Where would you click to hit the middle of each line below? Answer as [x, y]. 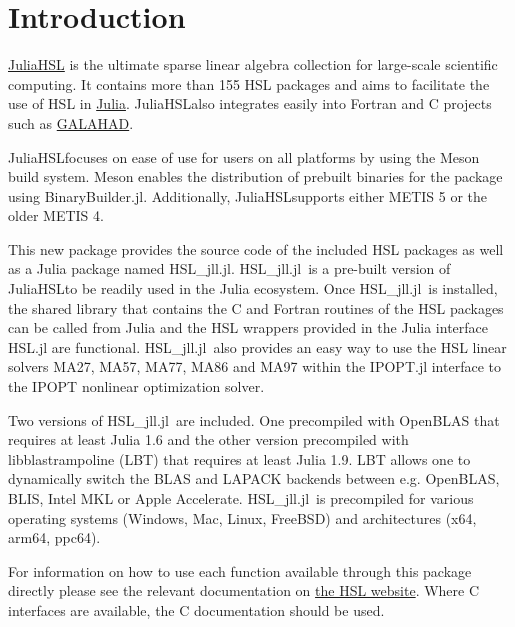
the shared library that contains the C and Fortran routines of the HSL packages [256, 307]
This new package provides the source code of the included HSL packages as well [256, 248]
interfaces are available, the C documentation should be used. [196, 609]
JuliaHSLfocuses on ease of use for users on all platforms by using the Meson [244, 156]
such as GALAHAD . [71, 122]
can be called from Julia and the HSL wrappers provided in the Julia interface [248, 327]
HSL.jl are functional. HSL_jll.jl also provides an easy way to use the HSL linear [257, 346]
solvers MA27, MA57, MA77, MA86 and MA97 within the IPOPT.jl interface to [254, 366]
